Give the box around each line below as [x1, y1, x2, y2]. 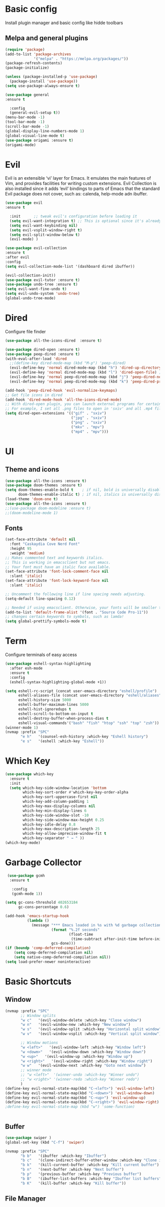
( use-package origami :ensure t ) [5, 138, 74, 143]
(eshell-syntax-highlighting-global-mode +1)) [9, 679, 107, 685]
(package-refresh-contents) [5, 61, 63, 66]
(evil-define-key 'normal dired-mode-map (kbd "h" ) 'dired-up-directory [9, 365, 162, 370]
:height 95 [9, 546, 32, 551]
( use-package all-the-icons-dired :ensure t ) [5, 338, 102, 343]
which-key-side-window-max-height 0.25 [23, 817, 105, 823]
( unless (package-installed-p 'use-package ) [5, 74, 98, 79]
